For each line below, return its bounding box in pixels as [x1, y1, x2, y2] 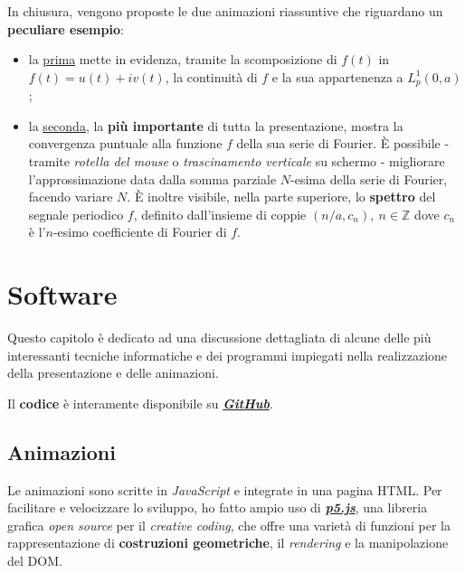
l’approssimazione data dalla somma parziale [28, 169, 277, 188]
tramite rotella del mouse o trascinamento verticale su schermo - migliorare [28, 152, 445, 171]
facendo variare [28, 187, 113, 206]
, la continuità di [165, 67, 258, 86]
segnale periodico [28, 204, 124, 223]
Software [7, 276, 118, 313]
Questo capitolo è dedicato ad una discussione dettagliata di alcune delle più [7, 328, 432, 347]
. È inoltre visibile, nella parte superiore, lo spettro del [127, 187, 436, 206]
